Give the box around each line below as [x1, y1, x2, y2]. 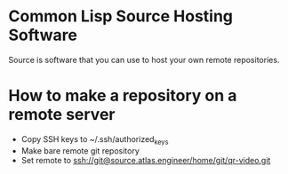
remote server [8, 105, 116, 125]
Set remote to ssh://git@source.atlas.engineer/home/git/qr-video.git [20, 154, 271, 165]
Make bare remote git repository [20, 145, 140, 156]
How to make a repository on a [8, 86, 237, 106]
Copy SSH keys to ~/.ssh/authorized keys [20, 133, 169, 146]
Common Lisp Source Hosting [8, 6, 233, 27]
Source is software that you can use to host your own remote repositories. [8, 54, 280, 65]
